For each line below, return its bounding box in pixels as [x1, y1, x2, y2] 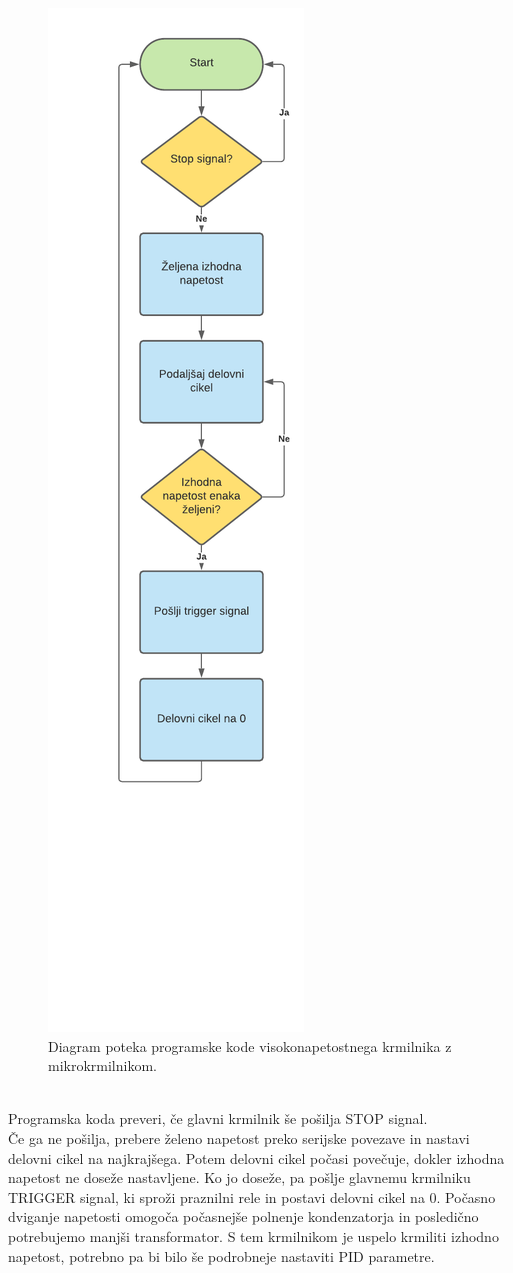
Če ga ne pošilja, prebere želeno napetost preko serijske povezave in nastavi [8, 1127, 470, 1148]
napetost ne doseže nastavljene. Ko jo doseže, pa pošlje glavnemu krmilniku [8, 1167, 471, 1188]
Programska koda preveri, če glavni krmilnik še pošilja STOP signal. [8, 1108, 428, 1129]
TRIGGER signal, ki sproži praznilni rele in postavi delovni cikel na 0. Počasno [8, 1186, 496, 1207]
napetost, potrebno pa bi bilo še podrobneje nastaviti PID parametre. [8, 1245, 435, 1266]
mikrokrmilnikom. [48, 1055, 157, 1076]
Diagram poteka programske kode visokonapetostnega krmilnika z [48, 1035, 452, 1056]
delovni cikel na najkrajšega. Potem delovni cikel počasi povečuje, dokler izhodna [8, 1147, 505, 1168]
